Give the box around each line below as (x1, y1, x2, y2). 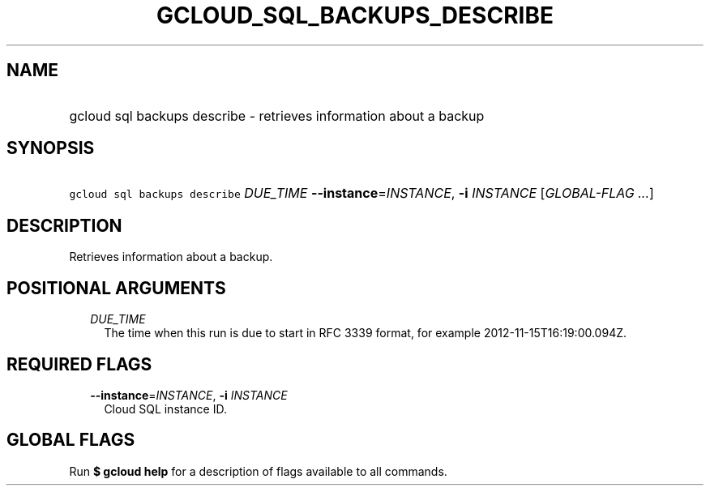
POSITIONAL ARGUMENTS (6, 277, 226, 298)
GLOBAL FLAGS (6, 430, 135, 451)
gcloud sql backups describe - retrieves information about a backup (69, 107, 485, 124)
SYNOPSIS (6, 138, 95, 159)
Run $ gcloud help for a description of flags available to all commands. (69, 464, 447, 478)
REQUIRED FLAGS (6, 353, 152, 374)
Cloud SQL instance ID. (104, 401, 227, 416)
